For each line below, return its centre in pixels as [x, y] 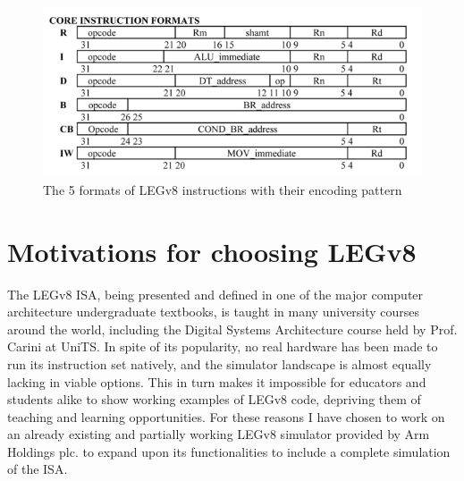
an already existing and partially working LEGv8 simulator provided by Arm [219, 434]
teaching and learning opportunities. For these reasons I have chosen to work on [226, 416]
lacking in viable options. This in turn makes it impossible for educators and [217, 381]
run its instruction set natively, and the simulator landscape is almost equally [219, 363]
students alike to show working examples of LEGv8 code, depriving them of [214, 399]
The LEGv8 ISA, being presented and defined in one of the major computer [215, 294]
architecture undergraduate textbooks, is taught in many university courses [214, 312]
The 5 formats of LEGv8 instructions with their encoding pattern [223, 189]
